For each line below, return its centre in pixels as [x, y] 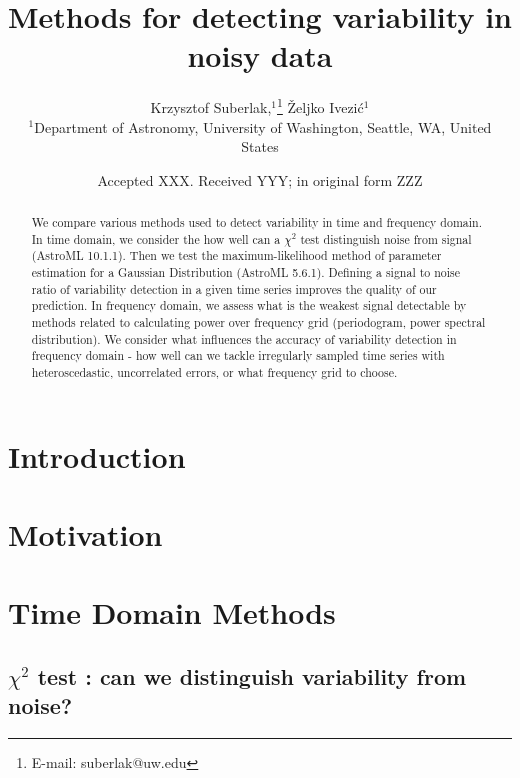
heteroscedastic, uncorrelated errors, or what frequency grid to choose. [214, 372]
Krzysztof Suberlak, [211, 106]
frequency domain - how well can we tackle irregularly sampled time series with [238, 355]
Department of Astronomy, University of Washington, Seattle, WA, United [263, 126]
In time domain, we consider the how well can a [156, 238]
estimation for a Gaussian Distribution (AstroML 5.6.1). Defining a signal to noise [246, 272]
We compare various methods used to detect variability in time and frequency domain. [256, 222]
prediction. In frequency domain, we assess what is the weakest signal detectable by [249, 305]
